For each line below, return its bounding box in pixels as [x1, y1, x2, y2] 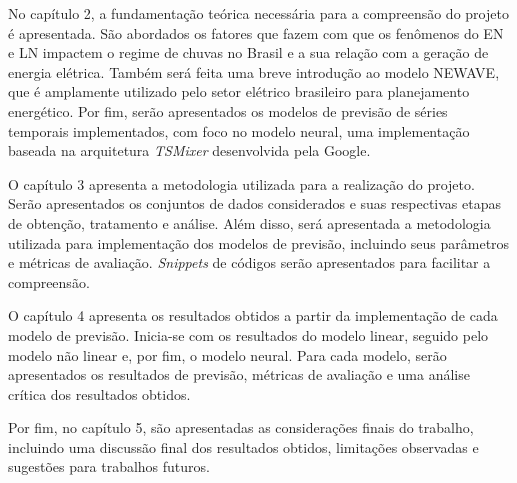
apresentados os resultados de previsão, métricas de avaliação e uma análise [8, 364, 470, 385]
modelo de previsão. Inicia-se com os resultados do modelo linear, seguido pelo [8, 324, 489, 345]
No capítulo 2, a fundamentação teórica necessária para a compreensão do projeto [8, 3, 509, 23]
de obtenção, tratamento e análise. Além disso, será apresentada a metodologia [8, 212, 491, 233]
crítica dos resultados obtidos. [8, 383, 191, 404]
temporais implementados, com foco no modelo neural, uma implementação [8, 120, 470, 141]
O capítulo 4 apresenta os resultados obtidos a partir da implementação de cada [8, 305, 498, 326]
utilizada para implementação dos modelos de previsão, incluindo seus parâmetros [8, 232, 510, 253]
